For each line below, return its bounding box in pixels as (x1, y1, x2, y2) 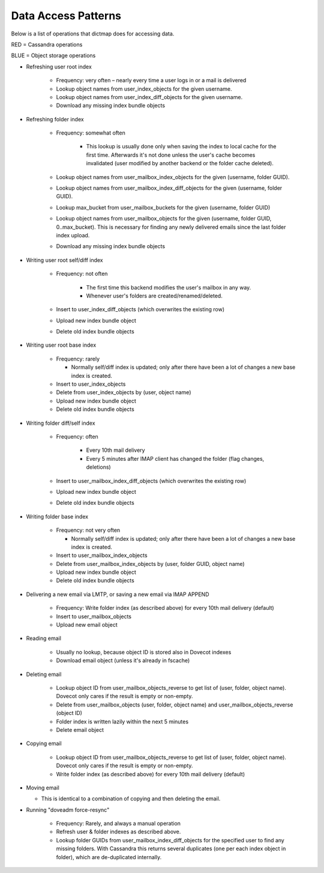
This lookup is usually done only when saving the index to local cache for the (86, 143, 277, 150)
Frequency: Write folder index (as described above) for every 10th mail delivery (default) (56, 604, 274, 612)
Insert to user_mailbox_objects (56, 613, 132, 620)
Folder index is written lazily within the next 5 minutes (56, 718, 189, 725)
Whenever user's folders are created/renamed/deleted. (86, 292, 223, 299)
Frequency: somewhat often (56, 129, 125, 136)
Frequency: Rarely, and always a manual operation (56, 820, 181, 827)
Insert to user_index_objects (56, 380, 126, 388)
